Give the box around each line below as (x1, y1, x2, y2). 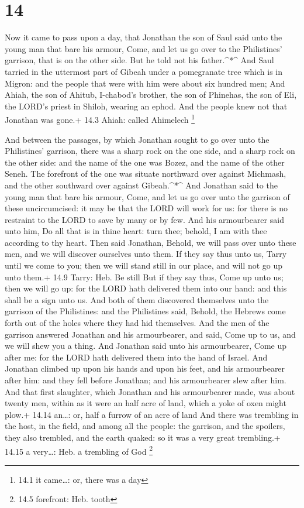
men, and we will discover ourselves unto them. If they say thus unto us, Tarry (5, 248, 287, 260)
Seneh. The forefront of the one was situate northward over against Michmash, (5, 167, 286, 180)
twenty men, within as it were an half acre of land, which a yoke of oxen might (5, 397, 286, 409)
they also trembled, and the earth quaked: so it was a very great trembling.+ (5, 431, 281, 443)
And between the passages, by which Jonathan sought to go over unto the (5, 133, 270, 145)
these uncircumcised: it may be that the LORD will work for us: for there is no (5, 202, 288, 214)
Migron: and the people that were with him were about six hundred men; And (5, 77, 285, 89)
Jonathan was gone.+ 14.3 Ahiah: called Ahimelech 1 (5, 112, 195, 125)
